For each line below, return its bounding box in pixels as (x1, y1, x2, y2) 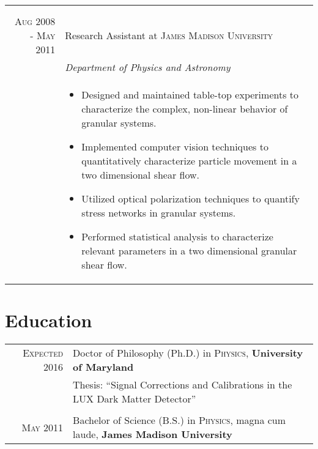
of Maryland (73, 360, 134, 374)
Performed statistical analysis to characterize (81, 229, 273, 243)
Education (5, 308, 92, 333)
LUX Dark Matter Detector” (73, 391, 196, 406)
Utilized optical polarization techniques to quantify (81, 191, 300, 206)
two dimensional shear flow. (81, 168, 200, 182)
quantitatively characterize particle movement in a (81, 154, 297, 168)
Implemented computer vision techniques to (81, 139, 268, 154)
